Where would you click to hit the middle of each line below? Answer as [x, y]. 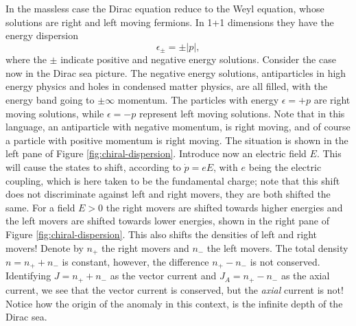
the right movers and [145, 247]
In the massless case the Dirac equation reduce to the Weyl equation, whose [165, 8]
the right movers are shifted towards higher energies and [224, 207]
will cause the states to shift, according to [93, 166]
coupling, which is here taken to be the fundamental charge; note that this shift [173, 180]
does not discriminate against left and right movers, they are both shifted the [168, 194]
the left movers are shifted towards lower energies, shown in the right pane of [167, 221]
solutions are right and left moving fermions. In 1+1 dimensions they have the [170, 22]
